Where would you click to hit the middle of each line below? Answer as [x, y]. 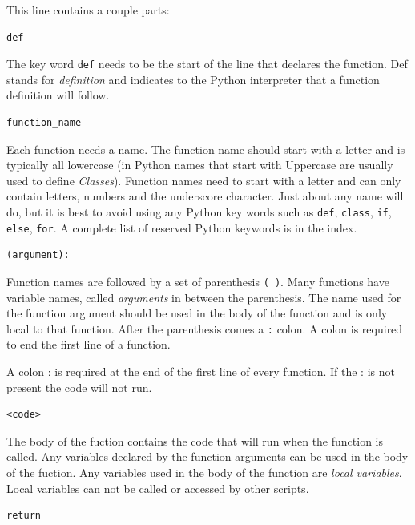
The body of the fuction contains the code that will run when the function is [195, 440]
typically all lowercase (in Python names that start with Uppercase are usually [200, 165]
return [24, 516]
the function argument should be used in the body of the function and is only [197, 313]
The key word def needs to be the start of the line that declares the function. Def [207, 64]
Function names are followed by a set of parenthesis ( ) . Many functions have [198, 281]
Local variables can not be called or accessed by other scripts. [158, 488]
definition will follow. [58, 95]
